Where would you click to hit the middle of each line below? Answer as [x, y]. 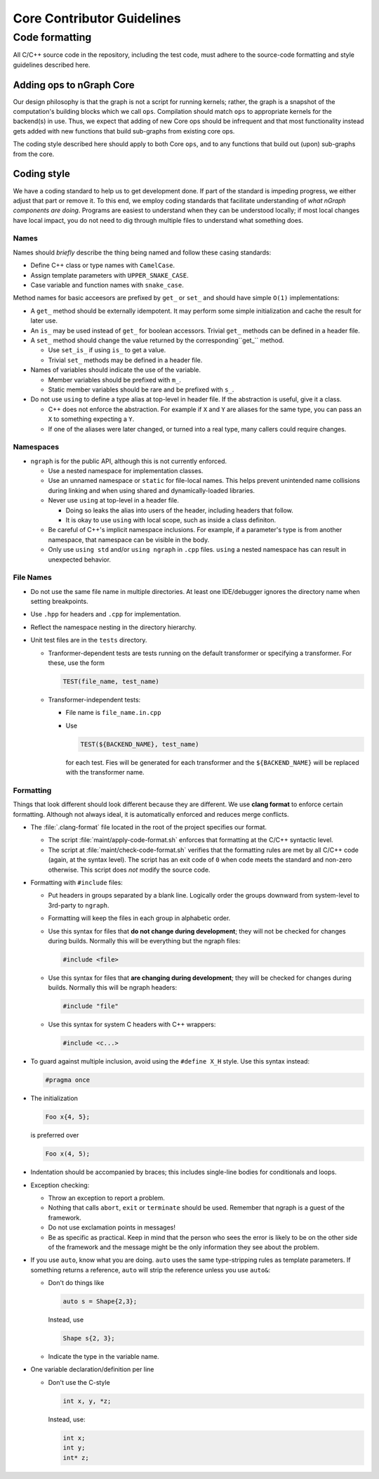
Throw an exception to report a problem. [106, 1198]
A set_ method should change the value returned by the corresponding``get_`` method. [157, 340]
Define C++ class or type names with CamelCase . [103, 265]
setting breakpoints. [59, 602]
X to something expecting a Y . [91, 419]
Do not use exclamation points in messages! [112, 1227]
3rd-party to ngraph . [79, 905]
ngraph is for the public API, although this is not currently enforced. [129, 461]
